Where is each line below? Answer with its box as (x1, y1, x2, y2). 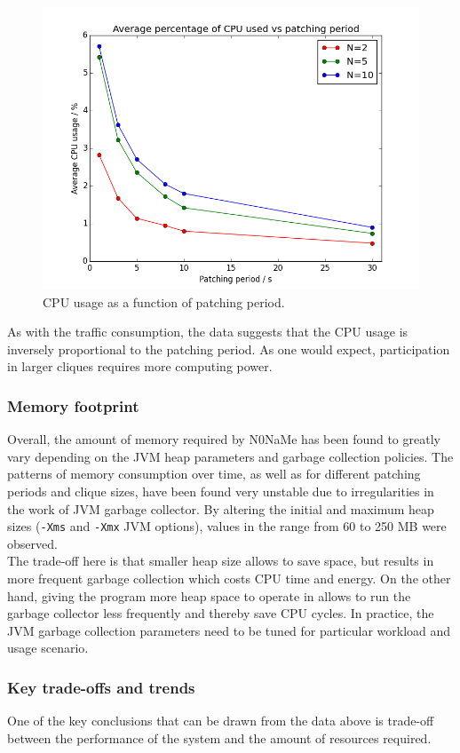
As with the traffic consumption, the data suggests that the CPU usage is (7, 322, 408, 341)
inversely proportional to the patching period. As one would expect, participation (7, 339, 450, 358)
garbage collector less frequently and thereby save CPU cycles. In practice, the (7, 604, 434, 622)
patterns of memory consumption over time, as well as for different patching (7, 464, 421, 483)
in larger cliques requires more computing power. (7, 357, 273, 376)
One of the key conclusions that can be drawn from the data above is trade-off (7, 711, 434, 730)
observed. (7, 534, 58, 552)
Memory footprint (7, 394, 139, 416)
